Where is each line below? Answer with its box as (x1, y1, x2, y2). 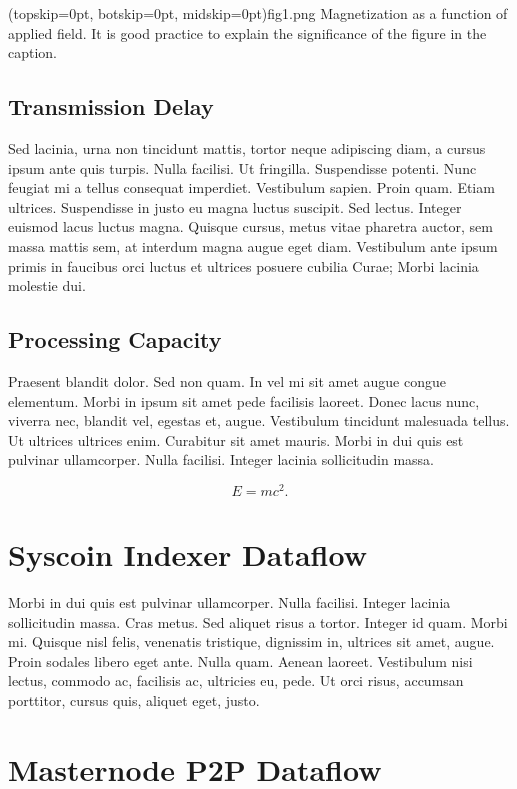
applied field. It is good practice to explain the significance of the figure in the (8, 22, 487, 43)
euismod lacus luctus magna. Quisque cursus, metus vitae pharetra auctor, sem (8, 216, 493, 237)
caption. (8, 42, 58, 63)
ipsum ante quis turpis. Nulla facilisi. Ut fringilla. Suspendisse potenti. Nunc (8, 157, 477, 178)
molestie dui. (8, 275, 86, 296)
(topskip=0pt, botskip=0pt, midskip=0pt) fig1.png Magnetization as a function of (8, 3, 508, 23)
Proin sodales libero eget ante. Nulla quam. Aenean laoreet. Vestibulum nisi (8, 650, 473, 671)
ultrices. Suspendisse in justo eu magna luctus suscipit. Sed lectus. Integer (8, 196, 462, 217)
